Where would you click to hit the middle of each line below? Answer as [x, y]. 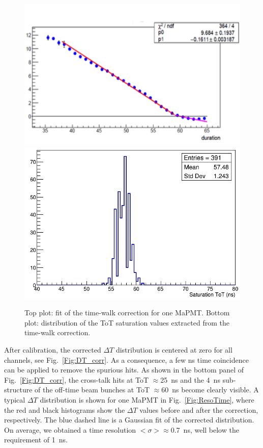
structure [18, 390]
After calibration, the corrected [53, 350]
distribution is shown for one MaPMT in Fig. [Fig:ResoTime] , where [147, 400]
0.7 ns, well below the [205, 429]
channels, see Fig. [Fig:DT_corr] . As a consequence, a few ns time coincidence [126, 359]
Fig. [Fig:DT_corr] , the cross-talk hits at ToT [77, 379]
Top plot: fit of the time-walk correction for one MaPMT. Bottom [127, 313]
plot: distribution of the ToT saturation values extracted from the [127, 322]
